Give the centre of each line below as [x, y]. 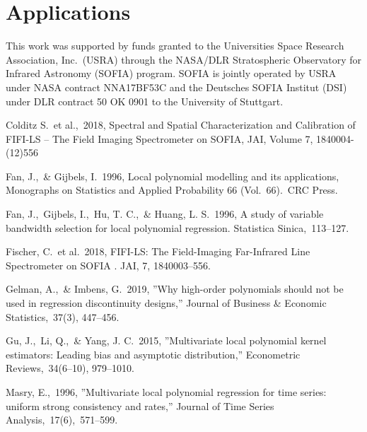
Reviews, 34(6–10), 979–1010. [70, 368]
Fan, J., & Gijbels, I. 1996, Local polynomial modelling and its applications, [173, 176]
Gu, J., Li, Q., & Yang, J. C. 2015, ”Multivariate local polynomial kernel [166, 340]
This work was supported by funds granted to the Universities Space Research [175, 46]
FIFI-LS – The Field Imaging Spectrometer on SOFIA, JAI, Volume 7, [159, 138]
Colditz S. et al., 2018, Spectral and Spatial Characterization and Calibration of [181, 125]
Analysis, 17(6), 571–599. [62, 420]
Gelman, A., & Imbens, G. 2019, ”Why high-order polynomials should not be [175, 289]
